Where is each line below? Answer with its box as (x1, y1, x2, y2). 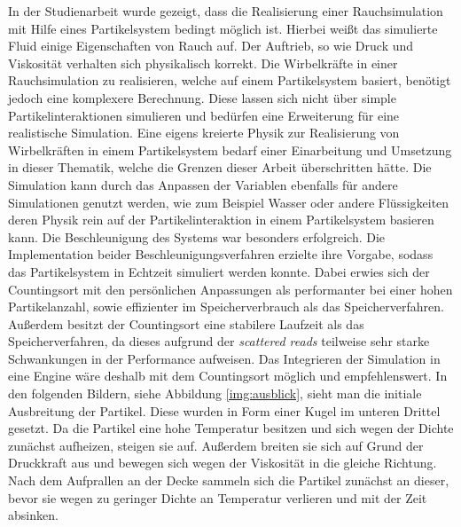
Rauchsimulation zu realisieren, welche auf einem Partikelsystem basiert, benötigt (8, 71, 451, 90)
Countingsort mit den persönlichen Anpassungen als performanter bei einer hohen (8, 279, 453, 298)
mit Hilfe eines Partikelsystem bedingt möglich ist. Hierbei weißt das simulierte (8, 19, 438, 37)
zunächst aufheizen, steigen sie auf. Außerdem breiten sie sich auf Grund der (8, 436, 424, 454)
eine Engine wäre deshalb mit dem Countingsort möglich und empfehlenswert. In (8, 366, 448, 385)
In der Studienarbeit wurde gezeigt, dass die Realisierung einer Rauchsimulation (8, 2, 443, 20)
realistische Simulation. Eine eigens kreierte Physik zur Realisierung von (8, 123, 400, 142)
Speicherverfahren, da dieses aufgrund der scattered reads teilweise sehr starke (8, 332, 430, 350)
